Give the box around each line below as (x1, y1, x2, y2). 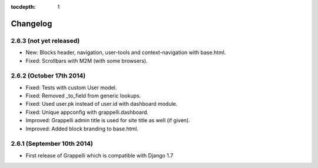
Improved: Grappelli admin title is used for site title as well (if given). (25, 117, 191, 124)
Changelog (11, 18, 52, 29)
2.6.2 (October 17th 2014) (11, 72, 86, 80)
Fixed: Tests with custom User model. (25, 84, 117, 91)
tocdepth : (11, 4, 36, 10)
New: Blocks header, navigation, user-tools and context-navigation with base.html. (25, 49, 226, 56)
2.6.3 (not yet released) (11, 36, 80, 45)
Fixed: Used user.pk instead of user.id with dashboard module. (25, 100, 178, 107)
